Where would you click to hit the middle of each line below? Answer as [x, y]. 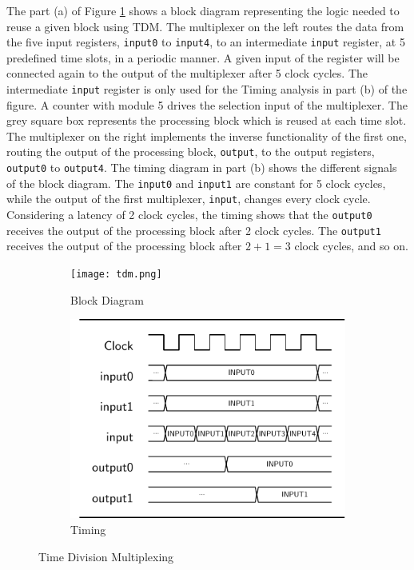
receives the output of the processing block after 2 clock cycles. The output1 [194, 230]
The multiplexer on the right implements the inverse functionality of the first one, [207, 136]
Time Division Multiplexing [106, 556]
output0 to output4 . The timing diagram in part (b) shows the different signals [202, 167]
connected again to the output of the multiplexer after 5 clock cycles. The [187, 73]
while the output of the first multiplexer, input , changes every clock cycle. [189, 199]
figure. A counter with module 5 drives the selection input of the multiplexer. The [207, 104]
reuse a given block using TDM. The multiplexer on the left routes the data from [205, 26]
